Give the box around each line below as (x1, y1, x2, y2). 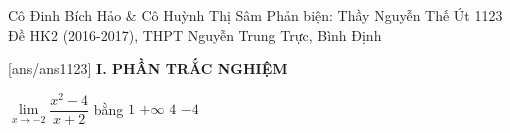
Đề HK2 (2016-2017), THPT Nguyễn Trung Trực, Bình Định (8, 24, 382, 45)
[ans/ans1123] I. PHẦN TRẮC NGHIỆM (8, 58, 288, 79)
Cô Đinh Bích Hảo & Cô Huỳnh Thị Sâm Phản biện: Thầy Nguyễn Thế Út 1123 (8, 5, 503, 25)
